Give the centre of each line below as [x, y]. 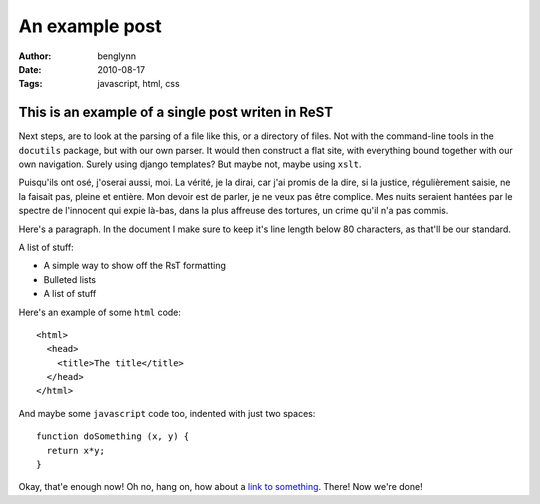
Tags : [30, 84]
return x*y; [75, 450]
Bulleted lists [70, 279]
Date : [30, 69]
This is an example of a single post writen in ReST [176, 112]
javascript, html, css [138, 84]
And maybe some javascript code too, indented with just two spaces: [167, 413]
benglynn [117, 56]
